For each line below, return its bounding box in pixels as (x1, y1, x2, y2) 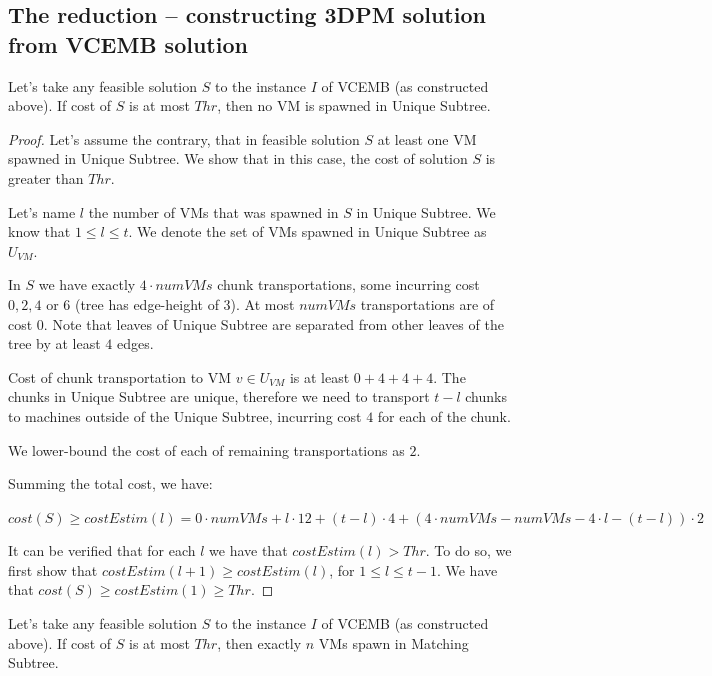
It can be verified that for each (8, 540, 196, 561)
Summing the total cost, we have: (8, 473, 213, 494)
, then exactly (217, 632, 302, 653)
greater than (8, 167, 84, 188)
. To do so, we (425, 540, 512, 561)
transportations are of (360, 293, 495, 314)
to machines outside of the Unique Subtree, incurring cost (8, 405, 362, 426)
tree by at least (8, 333, 101, 354)
